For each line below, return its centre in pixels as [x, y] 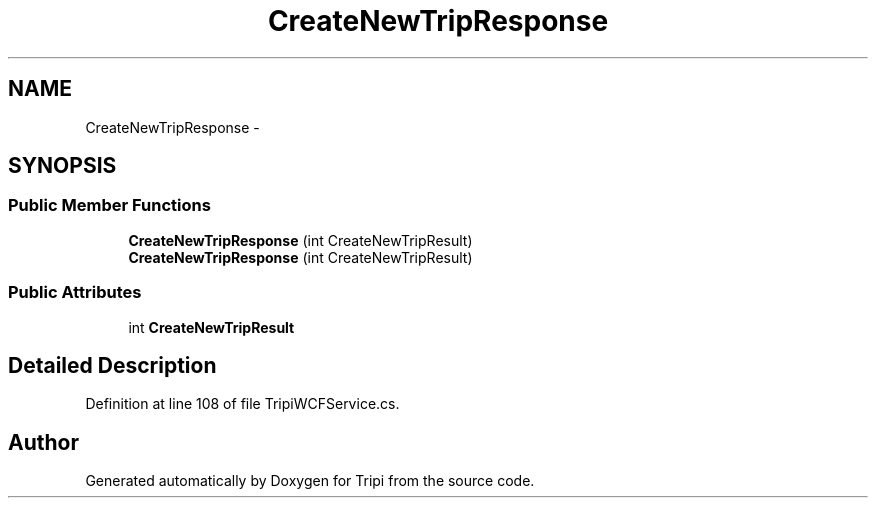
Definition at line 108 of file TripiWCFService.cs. [242, 404]
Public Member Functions [109, 205]
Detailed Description [112, 365]
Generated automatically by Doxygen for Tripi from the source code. [310, 481]
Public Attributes [75, 292]
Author [43, 442]
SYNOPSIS [62, 166]
